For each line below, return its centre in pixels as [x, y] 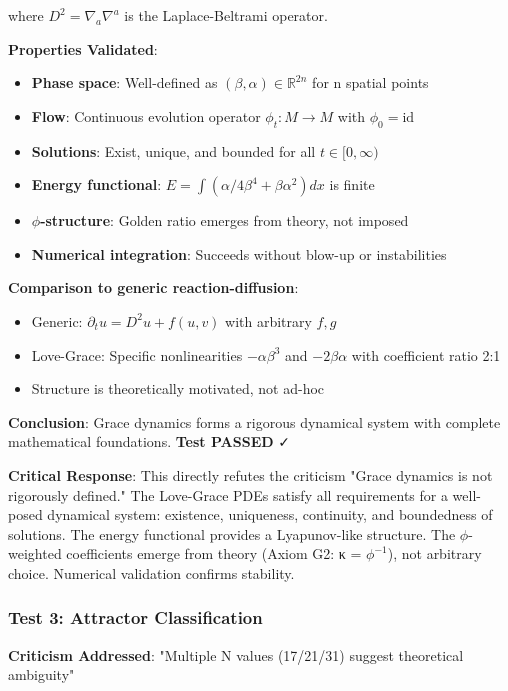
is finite [352, 184]
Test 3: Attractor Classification [135, 617]
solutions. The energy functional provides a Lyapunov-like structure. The [232, 533]
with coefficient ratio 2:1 [426, 354]
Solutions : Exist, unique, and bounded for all [173, 150]
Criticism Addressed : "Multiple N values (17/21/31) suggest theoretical [236, 654]
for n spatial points [370, 82]
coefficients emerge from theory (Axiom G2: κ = [214, 553]
